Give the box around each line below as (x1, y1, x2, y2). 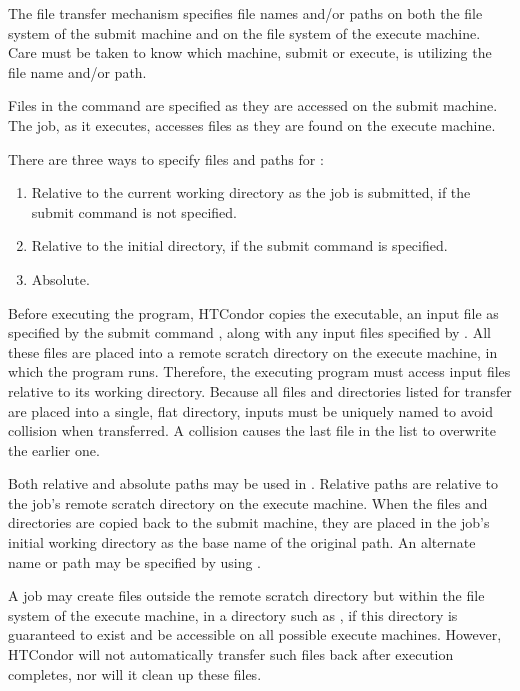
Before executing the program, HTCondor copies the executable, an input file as (8, 302, 499, 323)
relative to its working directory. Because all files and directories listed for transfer (8, 380, 512, 401)
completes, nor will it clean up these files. (8, 663, 262, 684)
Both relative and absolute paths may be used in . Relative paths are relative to (8, 473, 499, 494)
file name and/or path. (8, 61, 147, 82)
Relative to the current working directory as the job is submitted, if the (31, 182, 471, 203)
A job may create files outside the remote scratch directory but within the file (8, 585, 485, 606)
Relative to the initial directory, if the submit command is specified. (31, 235, 448, 256)
